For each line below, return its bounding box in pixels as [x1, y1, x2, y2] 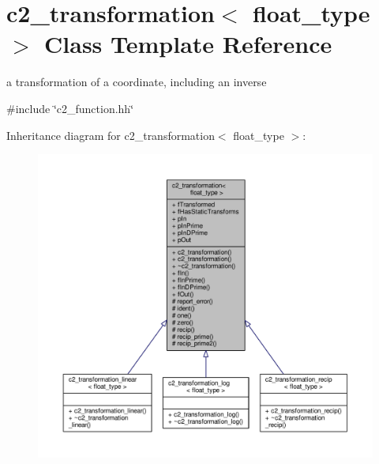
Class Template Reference [44, 28, 332, 60]
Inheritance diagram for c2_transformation [6, 126, 215, 143]
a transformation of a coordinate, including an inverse [6, 74, 267, 90]
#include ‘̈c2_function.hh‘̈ [6, 100, 134, 116]
